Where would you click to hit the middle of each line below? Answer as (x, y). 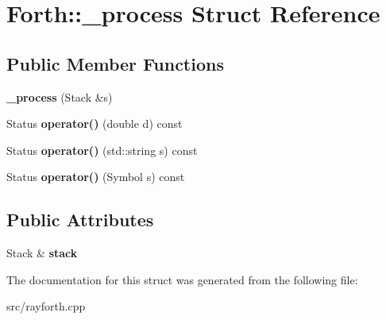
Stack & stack (42, 253)
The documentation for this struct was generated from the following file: (182, 279)
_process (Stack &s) (60, 96)
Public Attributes (80, 220)
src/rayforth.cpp (46, 306)
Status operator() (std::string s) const (102, 150)
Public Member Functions (115, 63)
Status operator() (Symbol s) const (96, 177)
